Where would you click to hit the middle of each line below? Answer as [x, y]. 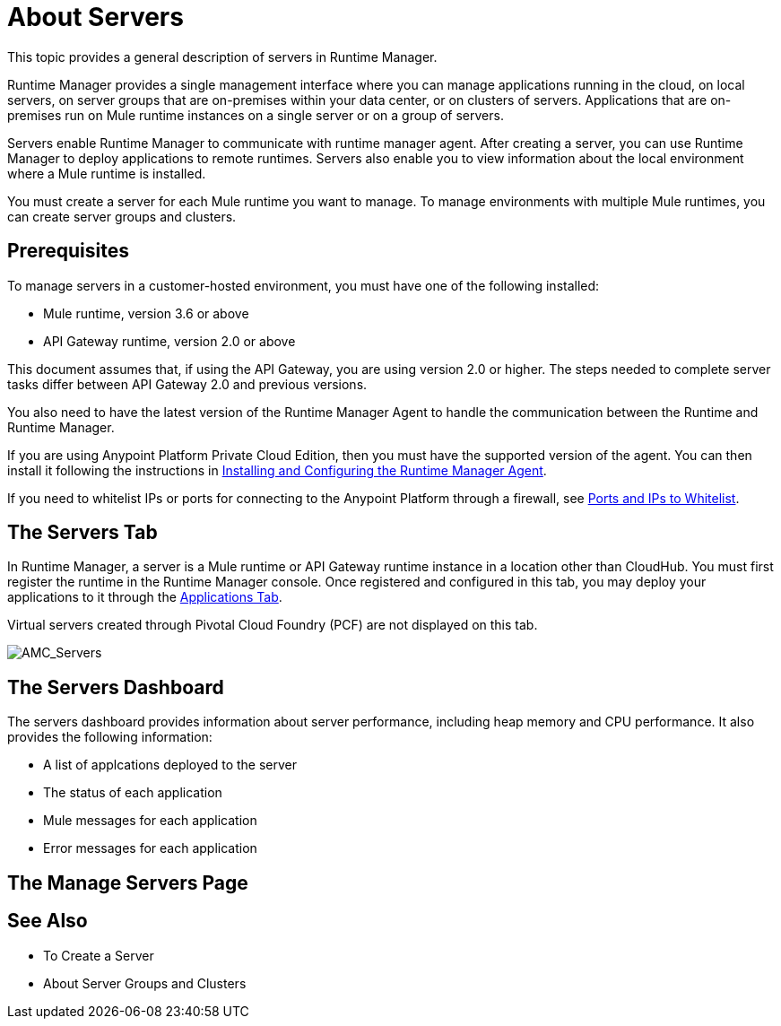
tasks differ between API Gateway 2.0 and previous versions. [187, 384]
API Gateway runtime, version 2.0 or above [169, 341]
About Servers [95, 17]
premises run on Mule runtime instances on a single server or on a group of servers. [256, 115]
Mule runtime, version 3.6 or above [146, 313]
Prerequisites [68, 251]
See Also [48, 921]
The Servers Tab [82, 533]
